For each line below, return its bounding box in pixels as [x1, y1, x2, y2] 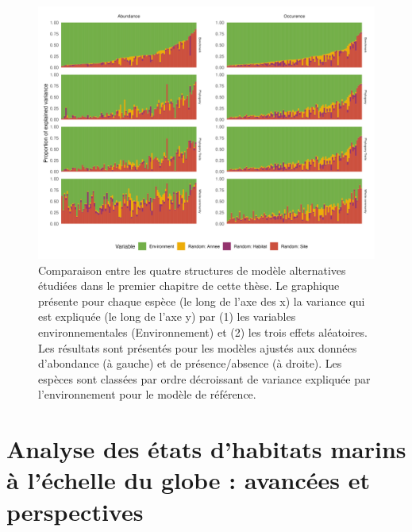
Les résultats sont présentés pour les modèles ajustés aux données [38, 339, 357, 356]
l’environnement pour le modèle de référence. [38, 386, 256, 403]
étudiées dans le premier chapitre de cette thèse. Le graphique [38, 277, 340, 294]
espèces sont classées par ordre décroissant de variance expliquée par [38, 370, 371, 387]
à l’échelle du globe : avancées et [6, 464, 370, 496]
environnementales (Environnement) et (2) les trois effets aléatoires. [38, 323, 368, 340]
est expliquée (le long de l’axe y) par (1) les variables [38, 308, 296, 325]
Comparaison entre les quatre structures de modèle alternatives [38, 261, 346, 278]
